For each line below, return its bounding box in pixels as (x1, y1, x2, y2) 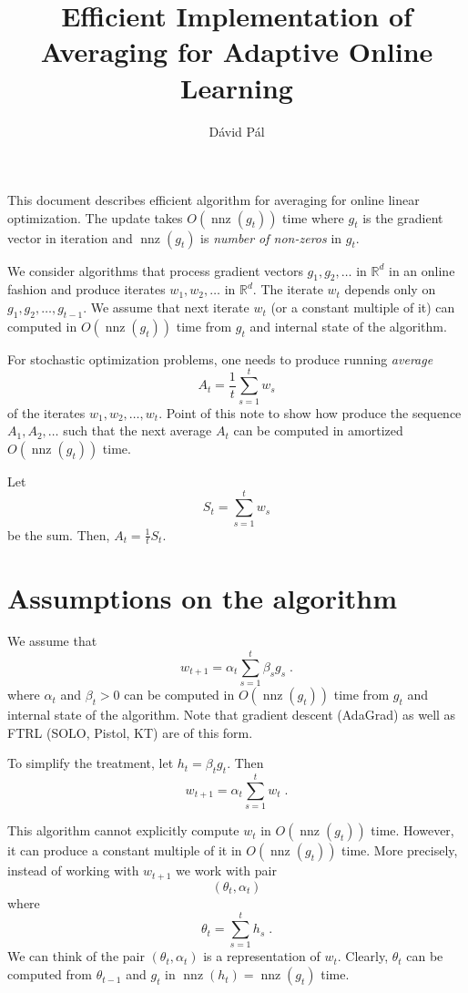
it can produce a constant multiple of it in (7, 841, 242, 860)
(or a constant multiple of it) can (270, 298, 455, 317)
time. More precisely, (341, 841, 458, 860)
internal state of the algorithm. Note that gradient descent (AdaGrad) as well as (7, 705, 456, 724)
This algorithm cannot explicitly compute (7, 821, 239, 840)
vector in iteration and (7, 228, 133, 247)
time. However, (371, 821, 454, 840)
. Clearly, (337, 947, 389, 966)
